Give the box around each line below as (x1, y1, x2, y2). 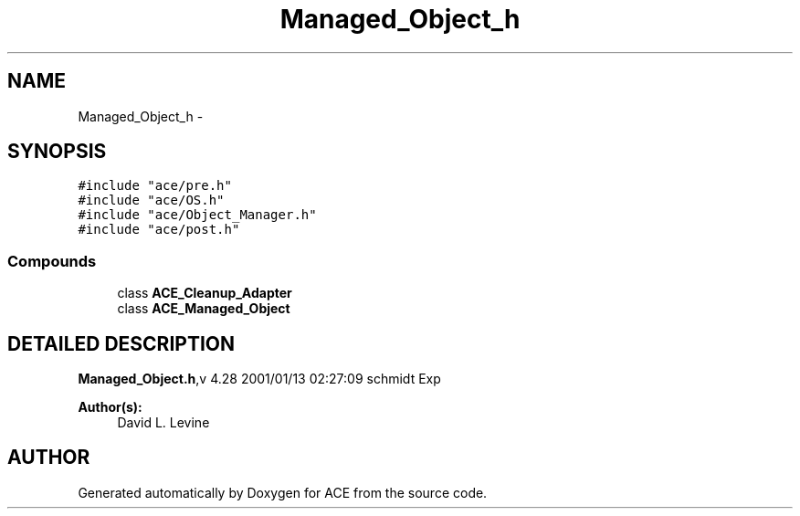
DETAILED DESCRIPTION (7, 332, 236, 355)
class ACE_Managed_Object (117, 300, 290, 317)
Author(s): (78, 399, 142, 416)
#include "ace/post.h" (78, 222, 240, 237)
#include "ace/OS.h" (78, 193, 225, 208)
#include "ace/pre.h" (78, 178, 232, 194)
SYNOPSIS (7, 140, 107, 163)
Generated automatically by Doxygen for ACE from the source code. (78, 484, 488, 500)
